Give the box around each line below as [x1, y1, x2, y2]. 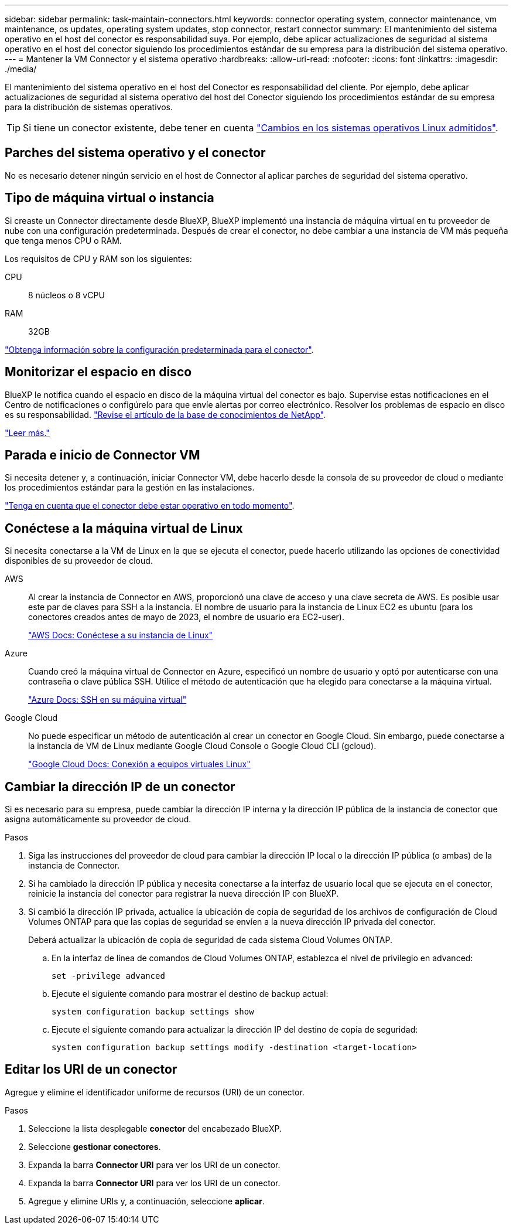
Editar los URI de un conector [5, 1062, 177, 1077]
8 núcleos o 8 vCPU [28, 290, 105, 300]
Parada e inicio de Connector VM [5, 447, 200, 462]
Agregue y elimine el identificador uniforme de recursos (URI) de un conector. [5, 1087, 305, 1097]
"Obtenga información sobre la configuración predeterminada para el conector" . [5, 344, 314, 355]
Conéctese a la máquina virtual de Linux [5, 520, 243, 536]
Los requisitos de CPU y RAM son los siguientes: [5, 253, 192, 264]
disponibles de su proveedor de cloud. [5, 556, 153, 566]
